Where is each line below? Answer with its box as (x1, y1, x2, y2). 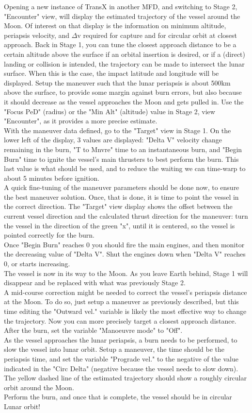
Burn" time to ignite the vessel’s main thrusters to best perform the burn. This (4, 154, 239, 164)
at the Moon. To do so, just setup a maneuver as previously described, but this (4, 296, 239, 307)
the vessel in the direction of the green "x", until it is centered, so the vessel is (4, 220, 235, 230)
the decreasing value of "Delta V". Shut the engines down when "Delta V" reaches (4, 249, 246, 259)
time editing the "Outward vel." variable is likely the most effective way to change (4, 306, 247, 316)
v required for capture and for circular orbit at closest (77, 30, 237, 40)
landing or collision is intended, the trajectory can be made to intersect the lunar (4, 58, 245, 69)
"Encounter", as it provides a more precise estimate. (4, 116, 157, 126)
